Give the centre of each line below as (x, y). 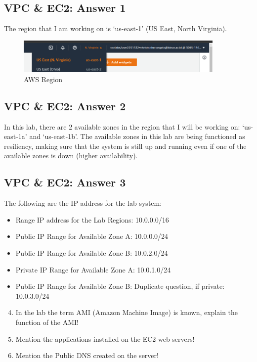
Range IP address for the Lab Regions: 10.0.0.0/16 (92, 219)
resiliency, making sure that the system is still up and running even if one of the (125, 146)
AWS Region (43, 79)
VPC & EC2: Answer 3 (65, 182)
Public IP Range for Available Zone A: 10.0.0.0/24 (92, 236)
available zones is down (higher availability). (71, 156)
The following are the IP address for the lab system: (83, 203)
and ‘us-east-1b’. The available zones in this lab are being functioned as (137, 136)
